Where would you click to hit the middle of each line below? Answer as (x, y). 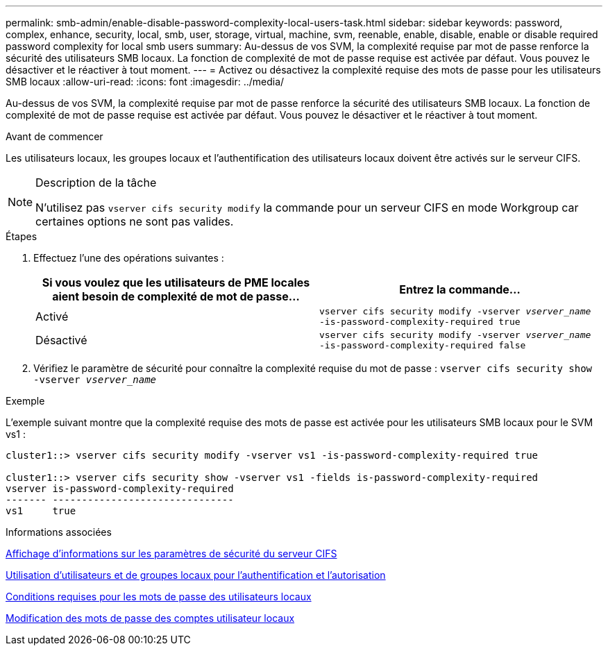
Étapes (22, 236)
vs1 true (41, 511)
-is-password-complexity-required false (423, 345)
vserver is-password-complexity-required (120, 489)
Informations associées (59, 532)
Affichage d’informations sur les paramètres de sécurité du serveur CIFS (171, 553)
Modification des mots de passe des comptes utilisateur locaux (150, 618)
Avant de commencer (54, 136)
